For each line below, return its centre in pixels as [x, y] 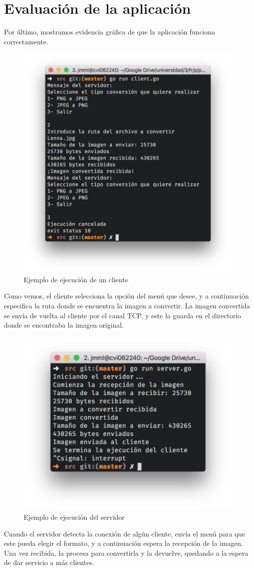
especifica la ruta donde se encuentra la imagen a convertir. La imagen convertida [127, 305]
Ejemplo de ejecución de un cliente [76, 279]
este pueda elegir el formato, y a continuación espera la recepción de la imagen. [124, 543]
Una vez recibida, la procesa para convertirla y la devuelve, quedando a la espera [126, 552]
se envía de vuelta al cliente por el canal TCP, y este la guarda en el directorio [123, 315]
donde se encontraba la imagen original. [64, 325]
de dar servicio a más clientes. [49, 562]
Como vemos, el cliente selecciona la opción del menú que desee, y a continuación [127, 296]
